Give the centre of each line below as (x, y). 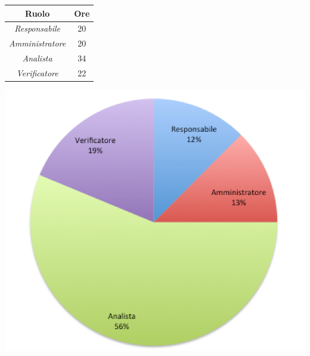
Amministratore (38, 43)
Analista (37, 58)
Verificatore (37, 72)
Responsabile (37, 28)
